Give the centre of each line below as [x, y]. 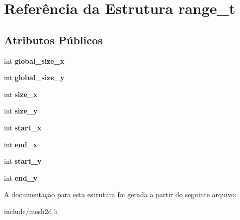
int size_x [21, 94]
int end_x [21, 144]
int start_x [23, 127]
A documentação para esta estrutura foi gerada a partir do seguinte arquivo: [120, 194]
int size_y [21, 111]
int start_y [23, 161]
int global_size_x [34, 60]
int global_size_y [34, 77]
